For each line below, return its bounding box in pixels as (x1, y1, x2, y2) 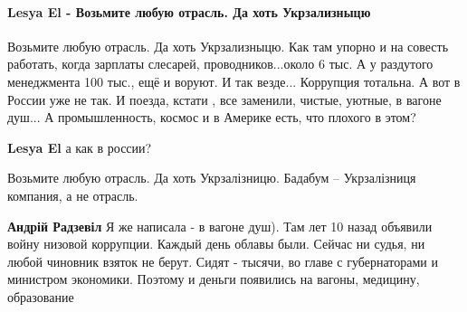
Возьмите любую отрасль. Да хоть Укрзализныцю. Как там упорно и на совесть (7, 36, 449, 55)
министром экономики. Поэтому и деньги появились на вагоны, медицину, (7, 269, 420, 288)
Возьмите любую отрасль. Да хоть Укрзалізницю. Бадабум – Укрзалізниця (7, 168, 416, 187)
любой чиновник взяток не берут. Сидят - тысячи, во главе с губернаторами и (7, 251, 438, 270)
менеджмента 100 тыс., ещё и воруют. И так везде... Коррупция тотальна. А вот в (7, 71, 461, 90)
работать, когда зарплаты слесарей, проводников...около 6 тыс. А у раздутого (7, 54, 434, 73)
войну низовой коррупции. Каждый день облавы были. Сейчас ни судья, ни (7, 234, 425, 253)
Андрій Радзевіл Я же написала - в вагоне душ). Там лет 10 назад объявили (7, 216, 433, 235)
